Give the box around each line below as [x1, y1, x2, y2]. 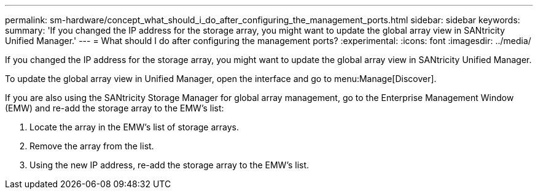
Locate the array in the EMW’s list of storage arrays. [29, 122, 240, 132]
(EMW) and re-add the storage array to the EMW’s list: [5, 103, 224, 113]
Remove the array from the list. [29, 141, 154, 151]
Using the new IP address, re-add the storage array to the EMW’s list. [29, 160, 310, 170]
